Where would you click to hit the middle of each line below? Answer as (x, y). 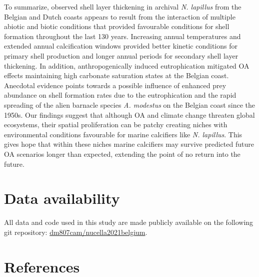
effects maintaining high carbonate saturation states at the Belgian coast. (116, 75)
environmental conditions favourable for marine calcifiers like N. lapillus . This (123, 134)
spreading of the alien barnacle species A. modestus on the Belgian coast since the (130, 104)
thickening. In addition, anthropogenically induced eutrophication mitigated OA (127, 65)
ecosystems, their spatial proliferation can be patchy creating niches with (116, 124)
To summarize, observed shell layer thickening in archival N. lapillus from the (123, 7)
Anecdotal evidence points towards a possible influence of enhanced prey (115, 85)
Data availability (62, 198)
